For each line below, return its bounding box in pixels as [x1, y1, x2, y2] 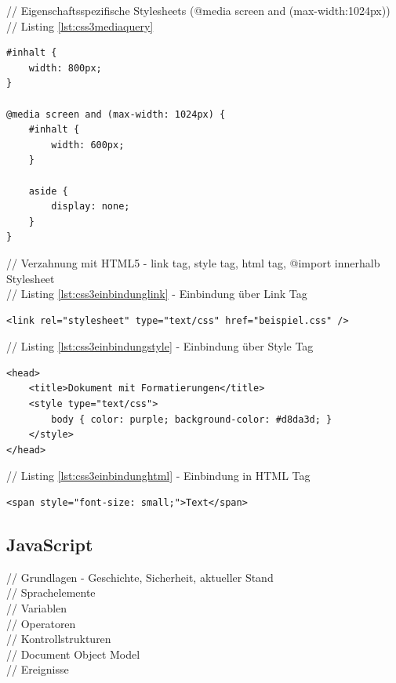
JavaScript [6, 532, 93, 557]
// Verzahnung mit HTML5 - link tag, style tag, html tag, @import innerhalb [6, 254, 380, 271]
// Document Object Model [6, 645, 140, 662]
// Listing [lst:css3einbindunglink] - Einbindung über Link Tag [6, 285, 307, 302]
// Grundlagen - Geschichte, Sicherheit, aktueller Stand [6, 569, 274, 585]
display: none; [51, 201, 130, 213]
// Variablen [6, 600, 67, 616]
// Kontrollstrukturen [6, 630, 111, 647]
